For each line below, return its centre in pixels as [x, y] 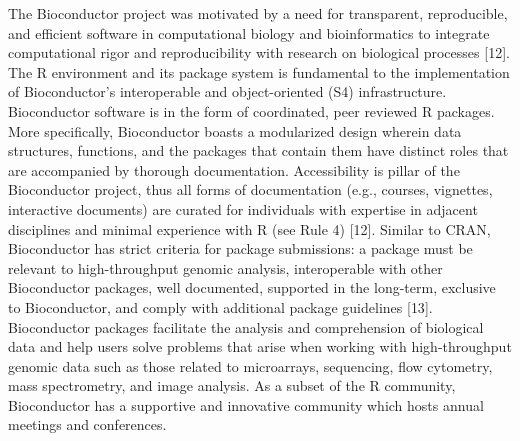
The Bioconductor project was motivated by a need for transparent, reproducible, [258, 13]
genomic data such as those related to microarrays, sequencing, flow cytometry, [250, 365]
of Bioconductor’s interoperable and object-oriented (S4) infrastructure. [227, 91]
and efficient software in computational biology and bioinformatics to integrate [249, 32]
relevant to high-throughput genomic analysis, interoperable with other [225, 267]
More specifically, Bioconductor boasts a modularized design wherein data [235, 130]
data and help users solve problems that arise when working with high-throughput [260, 346]
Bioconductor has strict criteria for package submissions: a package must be [240, 248]
